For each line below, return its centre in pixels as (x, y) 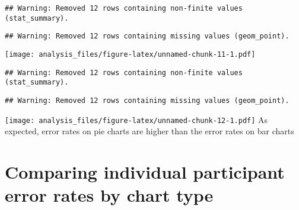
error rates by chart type (109, 195)
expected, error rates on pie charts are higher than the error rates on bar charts (149, 131)
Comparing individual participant (145, 172)
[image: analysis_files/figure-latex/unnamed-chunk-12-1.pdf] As (136, 119)
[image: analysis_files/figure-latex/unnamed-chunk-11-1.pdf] (130, 54)
